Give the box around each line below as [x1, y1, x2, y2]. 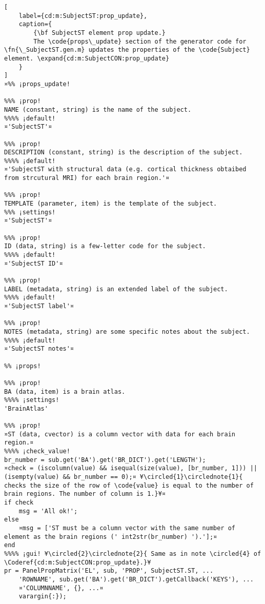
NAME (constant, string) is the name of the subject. [4, 106, 192, 113]
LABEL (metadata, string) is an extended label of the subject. [4, 285, 228, 293]
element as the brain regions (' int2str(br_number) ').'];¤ [4, 533, 217, 540]
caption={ [18, 21, 52, 28]
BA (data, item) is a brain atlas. [4, 388, 126, 395]
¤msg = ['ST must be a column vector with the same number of [18, 525, 236, 532]
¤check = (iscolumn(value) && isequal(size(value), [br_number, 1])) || [4, 465, 257, 472]
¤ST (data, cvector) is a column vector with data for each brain [4, 430, 236, 438]
